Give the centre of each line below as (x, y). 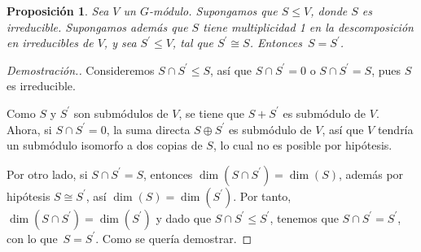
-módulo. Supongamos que (213, 11)
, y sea (120, 43)
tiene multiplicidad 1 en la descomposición (308, 26)
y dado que (184, 217)
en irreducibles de (50, 43)
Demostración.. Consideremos (81, 70)
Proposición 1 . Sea (58, 11)
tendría (395, 129)
